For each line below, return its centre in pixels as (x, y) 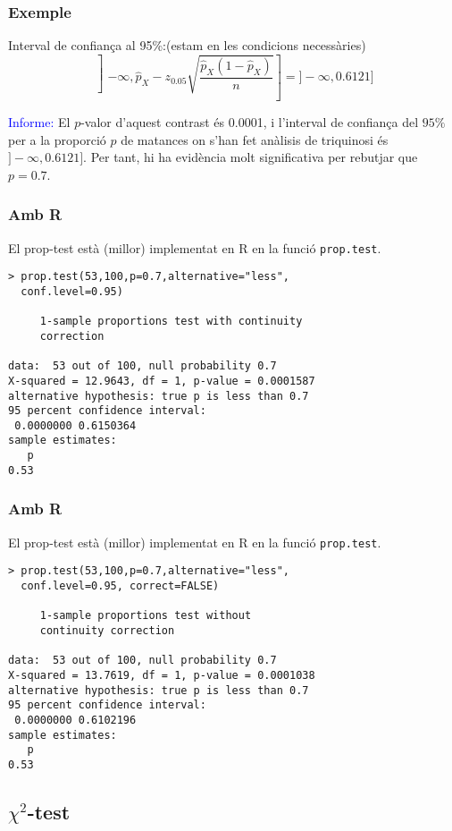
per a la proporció (57, 139)
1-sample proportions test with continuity (171, 322)
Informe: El (39, 122)
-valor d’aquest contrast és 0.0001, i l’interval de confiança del (250, 122)
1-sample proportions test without (146, 616)
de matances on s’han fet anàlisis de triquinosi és (255, 139)
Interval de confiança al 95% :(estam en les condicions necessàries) (187, 45)
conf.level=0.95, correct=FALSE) (120, 585)
